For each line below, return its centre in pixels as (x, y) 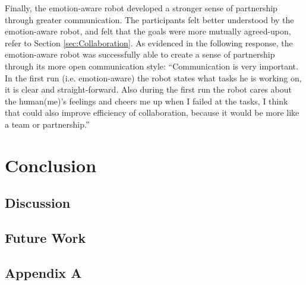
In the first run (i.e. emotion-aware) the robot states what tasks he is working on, (153, 77)
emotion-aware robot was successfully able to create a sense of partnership (140, 54)
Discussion (38, 203)
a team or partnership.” (47, 124)
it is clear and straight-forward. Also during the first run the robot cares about (148, 89)
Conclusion (51, 165)
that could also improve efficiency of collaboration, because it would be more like (152, 113)
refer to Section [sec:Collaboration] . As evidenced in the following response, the (149, 42)
